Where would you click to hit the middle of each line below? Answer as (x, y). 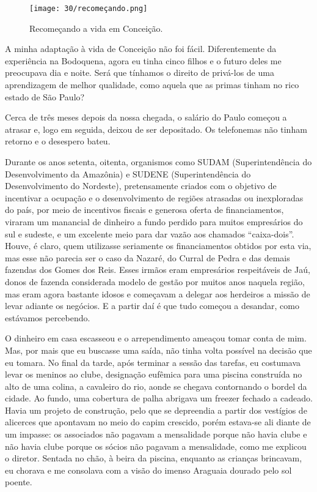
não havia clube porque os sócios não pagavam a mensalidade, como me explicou (156, 446)
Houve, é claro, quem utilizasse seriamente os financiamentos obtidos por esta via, (158, 246)
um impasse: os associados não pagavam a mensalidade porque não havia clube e (156, 434)
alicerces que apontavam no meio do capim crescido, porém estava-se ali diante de (158, 422)
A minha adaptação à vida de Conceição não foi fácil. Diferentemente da (141, 49)
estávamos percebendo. (48, 317)
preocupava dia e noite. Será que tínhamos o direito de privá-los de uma (140, 73)
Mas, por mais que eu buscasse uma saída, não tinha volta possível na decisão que (158, 350)
